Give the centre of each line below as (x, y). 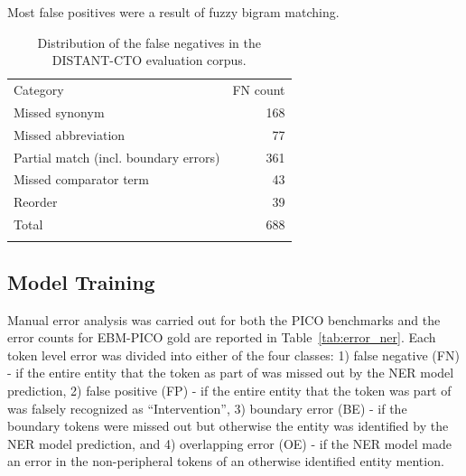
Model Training (81, 281)
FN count (259, 90)
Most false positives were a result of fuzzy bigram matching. (173, 12)
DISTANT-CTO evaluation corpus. (149, 60)
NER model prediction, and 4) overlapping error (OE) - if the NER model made (229, 443)
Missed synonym (59, 112)
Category (39, 90)
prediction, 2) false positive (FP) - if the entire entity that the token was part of (229, 391)
